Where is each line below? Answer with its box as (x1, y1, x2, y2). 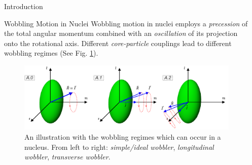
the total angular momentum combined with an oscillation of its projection (4, 28, 238, 38)
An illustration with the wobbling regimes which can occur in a (24, 132, 221, 142)
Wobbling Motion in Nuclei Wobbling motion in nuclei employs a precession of (4, 18, 248, 28)
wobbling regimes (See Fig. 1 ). (4, 48, 98, 58)
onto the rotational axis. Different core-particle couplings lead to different (4, 37, 232, 48)
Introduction (4, 1, 43, 11)
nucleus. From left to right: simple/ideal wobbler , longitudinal (24, 141, 214, 152)
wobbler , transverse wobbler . (24, 151, 111, 162)
